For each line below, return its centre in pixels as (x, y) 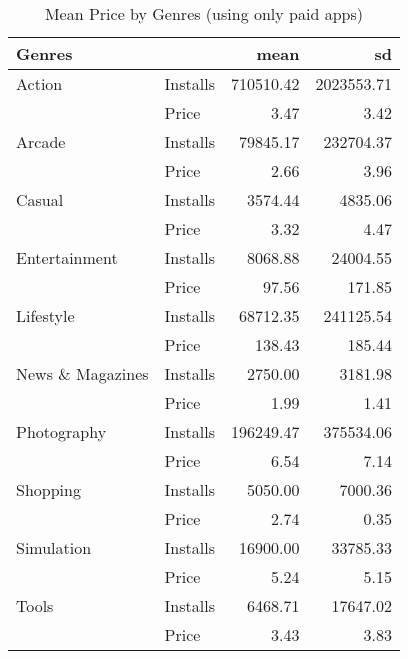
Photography (61, 431)
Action (39, 83)
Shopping (48, 489)
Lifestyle (45, 315)
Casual (40, 199)
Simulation (54, 547)
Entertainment (67, 257)
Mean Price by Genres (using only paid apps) (203, 13)
